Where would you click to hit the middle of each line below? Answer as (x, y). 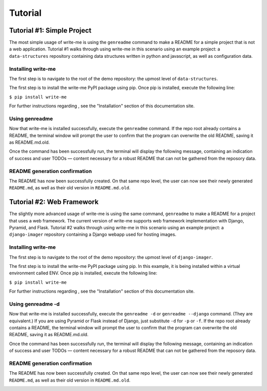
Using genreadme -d (34, 304)
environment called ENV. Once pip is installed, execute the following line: (83, 273)
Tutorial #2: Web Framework (54, 202)
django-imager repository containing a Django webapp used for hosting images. (93, 234)
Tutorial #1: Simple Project (50, 30)
